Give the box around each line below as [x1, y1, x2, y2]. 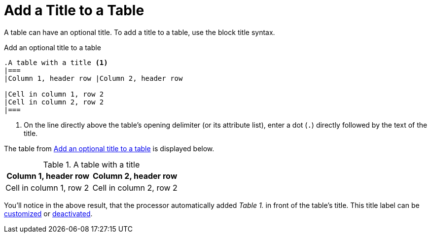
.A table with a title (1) [4, 58, 108, 67]
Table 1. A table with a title [43, 159, 140, 169]
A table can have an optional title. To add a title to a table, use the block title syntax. [4, 28, 275, 36]
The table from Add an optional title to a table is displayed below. [4, 144, 215, 153]
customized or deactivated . [4, 209, 93, 218]
